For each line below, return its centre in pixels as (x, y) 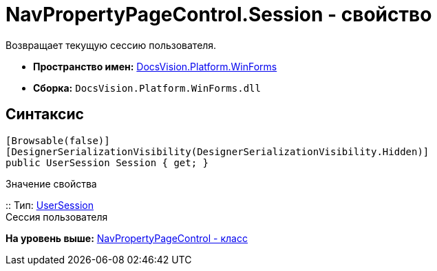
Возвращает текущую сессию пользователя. (111, 45)
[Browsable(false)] (58, 140)
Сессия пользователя (57, 217)
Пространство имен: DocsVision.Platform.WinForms (155, 66)
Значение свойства (51, 183)
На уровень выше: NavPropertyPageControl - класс (127, 238)
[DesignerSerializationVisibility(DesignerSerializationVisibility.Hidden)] (217, 151)
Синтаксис (45, 114)
